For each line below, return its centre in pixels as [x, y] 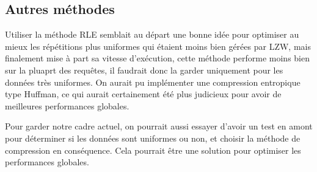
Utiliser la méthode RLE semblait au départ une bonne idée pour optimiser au [152, 34]
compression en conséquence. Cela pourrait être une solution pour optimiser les [153, 150]
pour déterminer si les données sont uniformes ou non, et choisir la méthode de [153, 138]
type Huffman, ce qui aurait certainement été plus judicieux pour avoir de [143, 94]
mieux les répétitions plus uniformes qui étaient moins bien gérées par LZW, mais [158, 46]
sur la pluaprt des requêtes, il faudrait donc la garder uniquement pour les [144, 70]
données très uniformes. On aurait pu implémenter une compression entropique [153, 82]
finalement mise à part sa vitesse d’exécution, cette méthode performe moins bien [157, 58]
